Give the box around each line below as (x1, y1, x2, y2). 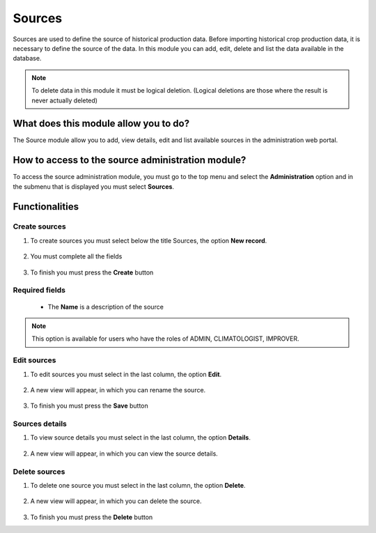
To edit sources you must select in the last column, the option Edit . (30, 370, 222, 378)
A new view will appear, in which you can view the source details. (30, 449, 219, 458)
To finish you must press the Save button (30, 401, 149, 410)
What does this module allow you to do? (13, 118, 190, 130)
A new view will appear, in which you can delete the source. (30, 497, 202, 505)
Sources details (13, 419, 68, 428)
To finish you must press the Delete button (30, 513, 153, 521)
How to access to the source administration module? (13, 154, 246, 167)
